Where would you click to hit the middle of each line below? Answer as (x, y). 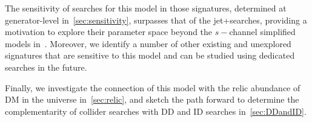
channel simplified (262, 32)
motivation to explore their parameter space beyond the (109, 32)
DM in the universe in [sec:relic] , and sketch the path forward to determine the (152, 99)
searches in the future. (46, 67)
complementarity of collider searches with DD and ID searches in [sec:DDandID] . (156, 111)
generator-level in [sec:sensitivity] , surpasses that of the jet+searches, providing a (156, 20)
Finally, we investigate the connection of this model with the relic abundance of (153, 87)
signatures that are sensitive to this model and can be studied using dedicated (150, 55)
